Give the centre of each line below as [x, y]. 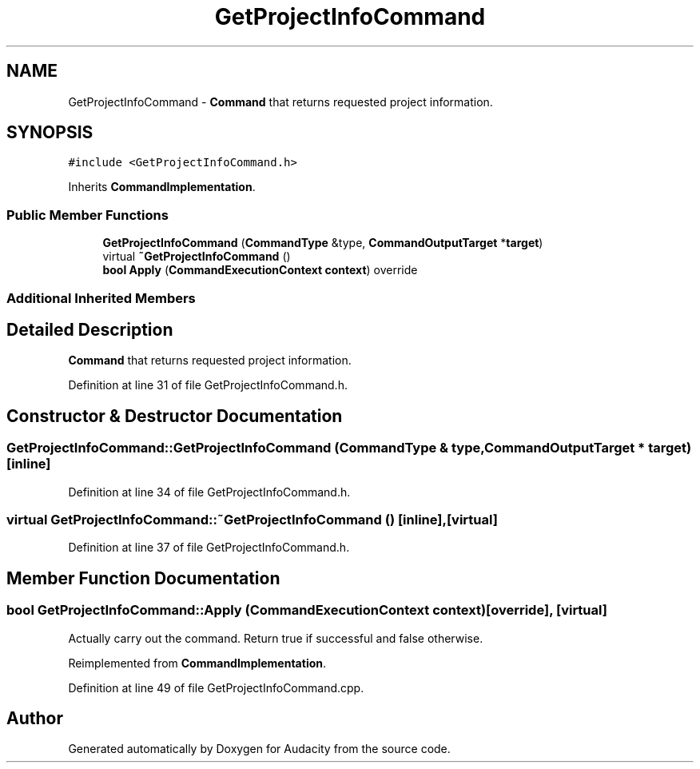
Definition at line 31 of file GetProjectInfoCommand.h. [208, 385]
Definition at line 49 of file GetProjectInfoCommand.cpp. [216, 687]
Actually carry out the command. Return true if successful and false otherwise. [276, 638]
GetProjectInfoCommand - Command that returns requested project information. [280, 102]
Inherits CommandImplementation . [162, 187]
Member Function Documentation [143, 578]
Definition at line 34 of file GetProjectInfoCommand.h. [209, 492]
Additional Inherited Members [101, 298]
